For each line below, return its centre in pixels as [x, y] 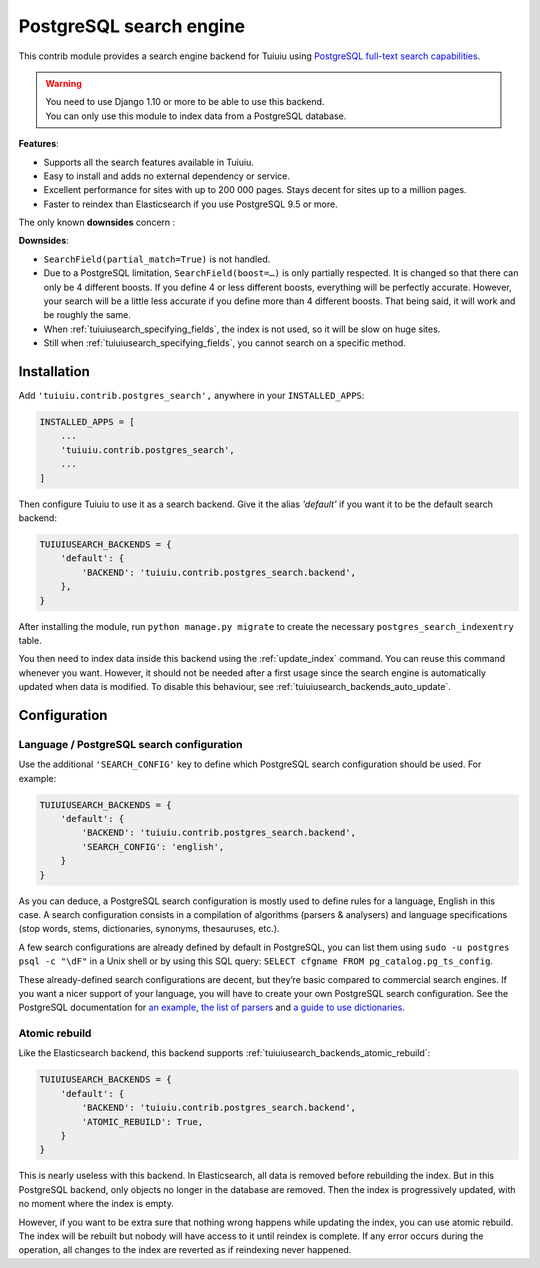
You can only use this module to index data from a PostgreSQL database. [196, 116]
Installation [54, 371]
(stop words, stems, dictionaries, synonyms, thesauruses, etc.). [149, 929]
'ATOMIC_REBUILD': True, [142, 1121]
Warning [63, 83]
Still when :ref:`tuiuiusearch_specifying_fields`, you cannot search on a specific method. [225, 343]
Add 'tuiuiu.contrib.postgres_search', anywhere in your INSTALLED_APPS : [191, 396]
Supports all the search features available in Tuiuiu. [148, 162]
